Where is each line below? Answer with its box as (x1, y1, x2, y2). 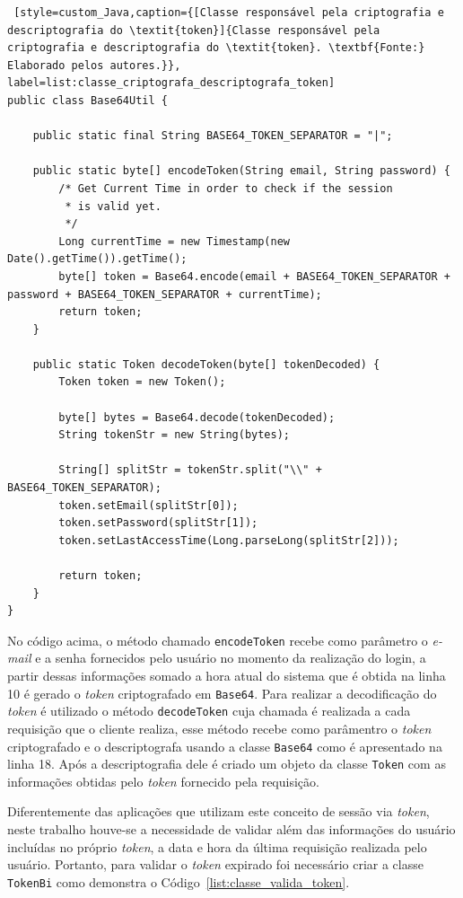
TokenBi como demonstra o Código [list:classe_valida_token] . (7, 872, 350, 891)
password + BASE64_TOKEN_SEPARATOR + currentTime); (7, 287, 322, 301)
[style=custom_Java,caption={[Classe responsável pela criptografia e (13, 6, 444, 19)
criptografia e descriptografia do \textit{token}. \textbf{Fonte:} (7, 41, 425, 55)
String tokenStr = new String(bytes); (58, 428, 290, 442)
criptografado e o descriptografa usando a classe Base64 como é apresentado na (7, 736, 442, 755)
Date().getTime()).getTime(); (7, 252, 188, 266)
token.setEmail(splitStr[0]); (58, 498, 239, 512)
